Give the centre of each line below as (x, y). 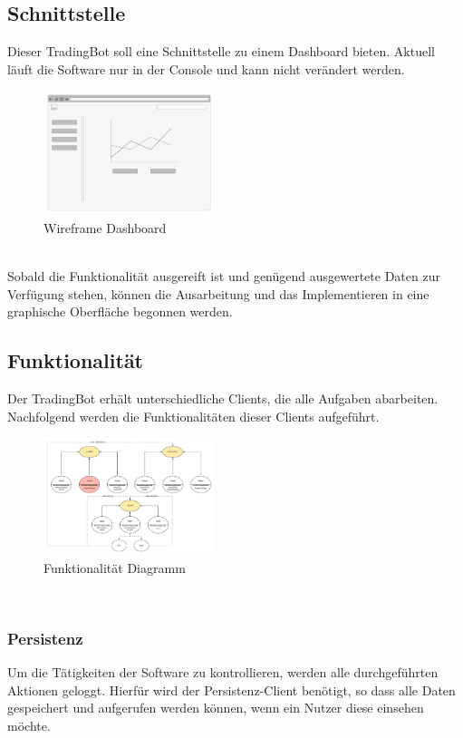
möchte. (29, 725)
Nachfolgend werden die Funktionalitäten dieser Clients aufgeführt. (193, 416)
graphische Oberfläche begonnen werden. (120, 311)
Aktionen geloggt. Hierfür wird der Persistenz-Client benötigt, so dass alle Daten (231, 689)
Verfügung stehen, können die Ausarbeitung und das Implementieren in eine (218, 293)
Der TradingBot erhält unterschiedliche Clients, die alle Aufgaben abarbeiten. (223, 398)
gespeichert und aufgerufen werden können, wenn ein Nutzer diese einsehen (216, 708)
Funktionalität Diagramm (115, 567)
